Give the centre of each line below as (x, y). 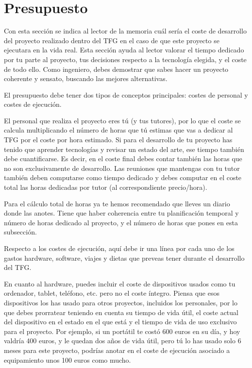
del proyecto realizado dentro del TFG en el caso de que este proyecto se (112, 40)
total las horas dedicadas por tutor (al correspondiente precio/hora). (106, 187)
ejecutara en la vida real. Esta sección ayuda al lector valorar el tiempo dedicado (124, 50)
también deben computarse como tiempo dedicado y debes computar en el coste (123, 177)
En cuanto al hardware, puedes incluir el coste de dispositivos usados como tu (120, 283)
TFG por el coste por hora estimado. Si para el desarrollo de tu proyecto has (118, 140)
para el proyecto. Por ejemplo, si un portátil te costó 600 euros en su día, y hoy (122, 331)
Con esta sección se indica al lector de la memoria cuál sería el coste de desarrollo (125, 31)
